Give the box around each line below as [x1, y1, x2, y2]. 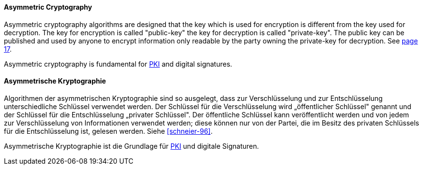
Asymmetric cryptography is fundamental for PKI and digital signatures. [4, 59, 233, 68]
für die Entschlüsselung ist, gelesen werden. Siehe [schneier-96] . [4, 127, 213, 135]
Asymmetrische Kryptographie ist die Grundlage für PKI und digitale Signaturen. [4, 141, 259, 150]
